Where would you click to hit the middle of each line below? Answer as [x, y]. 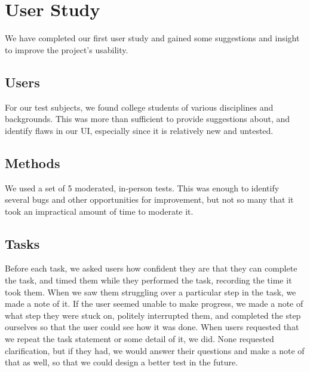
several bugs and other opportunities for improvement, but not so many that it [149, 199]
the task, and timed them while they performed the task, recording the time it [148, 280]
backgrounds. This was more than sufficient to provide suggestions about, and [148, 119]
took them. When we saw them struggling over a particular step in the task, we [151, 292]
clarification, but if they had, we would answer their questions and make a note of [155, 350]
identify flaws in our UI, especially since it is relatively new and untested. [139, 130]
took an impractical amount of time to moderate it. [99, 211]
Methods [33, 162]
